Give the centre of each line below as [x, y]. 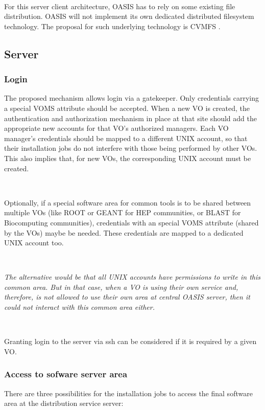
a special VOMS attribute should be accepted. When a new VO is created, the [127, 108]
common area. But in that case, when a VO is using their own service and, [121, 287]
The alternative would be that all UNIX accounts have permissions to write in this [132, 277]
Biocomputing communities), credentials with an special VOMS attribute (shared [131, 222]
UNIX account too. [34, 243]
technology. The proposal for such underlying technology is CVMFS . [112, 26]
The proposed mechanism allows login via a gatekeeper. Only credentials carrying [132, 98]
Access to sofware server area [66, 374]
